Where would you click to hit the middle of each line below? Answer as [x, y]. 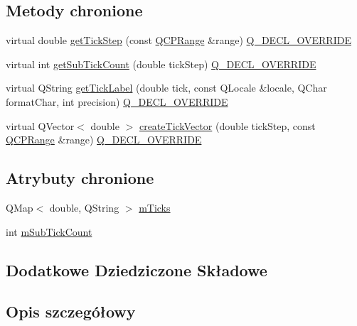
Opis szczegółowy [71, 311]
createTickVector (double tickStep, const [227, 125]
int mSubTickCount [49, 231]
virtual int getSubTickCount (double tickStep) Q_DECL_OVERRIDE [161, 64]
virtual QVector [40, 125]
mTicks [155, 207]
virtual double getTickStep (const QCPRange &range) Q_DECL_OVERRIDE [178, 40]
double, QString [84, 207]
